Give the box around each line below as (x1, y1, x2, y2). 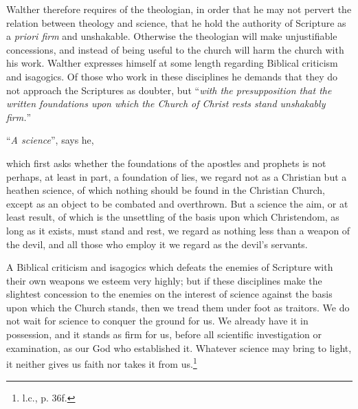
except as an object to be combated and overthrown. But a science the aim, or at (6, 196, 348, 210)
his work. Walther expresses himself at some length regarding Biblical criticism (6, 56, 338, 70)
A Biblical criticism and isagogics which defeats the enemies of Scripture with (6, 260, 333, 274)
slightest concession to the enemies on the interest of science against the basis (6, 287, 333, 301)
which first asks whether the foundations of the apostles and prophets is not (6, 155, 326, 170)
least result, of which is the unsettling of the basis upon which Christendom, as (6, 210, 339, 224)
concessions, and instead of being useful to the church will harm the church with (6, 42, 344, 56)
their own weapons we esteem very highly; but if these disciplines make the (6, 273, 322, 287)
